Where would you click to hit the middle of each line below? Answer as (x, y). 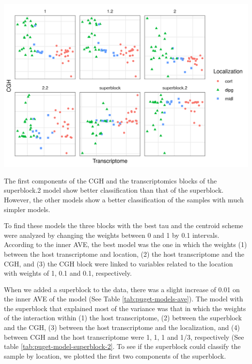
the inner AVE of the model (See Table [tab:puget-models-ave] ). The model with (124, 299)
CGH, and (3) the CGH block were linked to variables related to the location (118, 263)
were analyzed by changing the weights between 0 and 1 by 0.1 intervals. (112, 235)
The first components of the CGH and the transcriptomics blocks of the (110, 180)
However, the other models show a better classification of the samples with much (124, 199)
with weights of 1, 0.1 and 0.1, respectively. (68, 273)
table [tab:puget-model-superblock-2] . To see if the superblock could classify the (122, 346)
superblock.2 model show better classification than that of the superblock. (114, 190)
